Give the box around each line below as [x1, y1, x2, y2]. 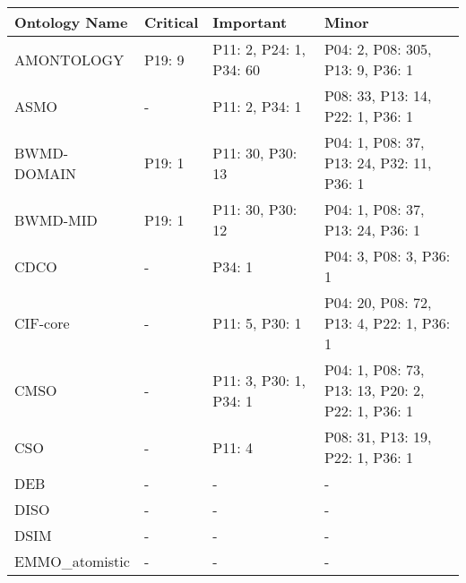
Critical [143, 12, 199, 32]
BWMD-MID [14, 209, 98, 230]
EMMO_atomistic [14, 551, 130, 571]
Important [212, 12, 288, 32]
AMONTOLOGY [14, 48, 125, 70]
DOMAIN [14, 162, 77, 184]
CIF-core [14, 313, 70, 333]
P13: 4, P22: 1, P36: [324, 313, 451, 333]
